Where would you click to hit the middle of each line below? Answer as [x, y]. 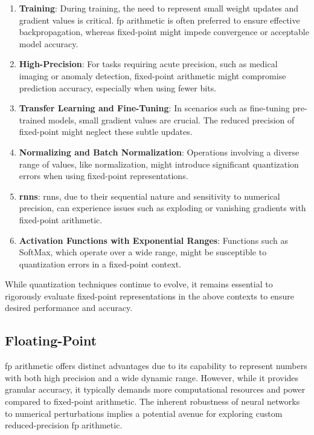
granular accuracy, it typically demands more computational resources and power [155, 389]
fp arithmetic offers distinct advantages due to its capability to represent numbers [156, 366]
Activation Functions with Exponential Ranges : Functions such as [153, 240]
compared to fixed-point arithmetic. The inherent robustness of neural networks [152, 401]
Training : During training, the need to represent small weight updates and [159, 8]
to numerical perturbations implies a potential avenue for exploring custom [144, 413]
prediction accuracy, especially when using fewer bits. [118, 87]
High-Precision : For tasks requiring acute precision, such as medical [148, 64]
